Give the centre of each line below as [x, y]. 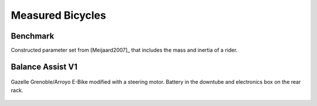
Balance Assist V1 [44, 66]
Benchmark [33, 36]
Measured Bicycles [58, 15]
